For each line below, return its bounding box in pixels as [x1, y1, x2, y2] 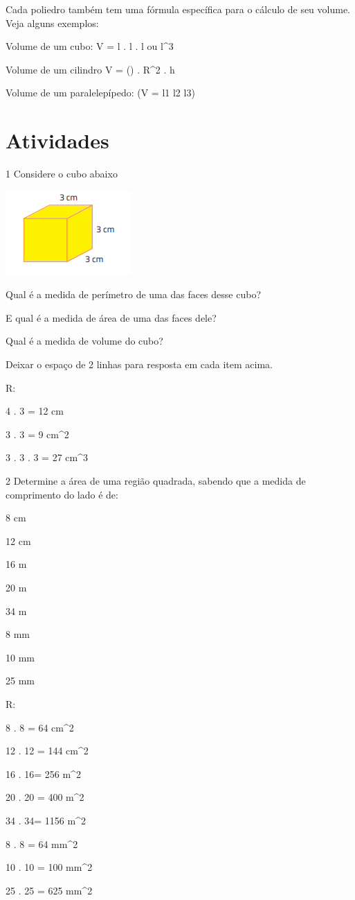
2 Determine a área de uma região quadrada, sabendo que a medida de [6, 474, 306, 488]
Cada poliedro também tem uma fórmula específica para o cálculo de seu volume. [6, 2, 351, 16]
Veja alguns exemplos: [6, 15, 99, 30]
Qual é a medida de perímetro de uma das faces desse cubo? [6, 287, 261, 302]
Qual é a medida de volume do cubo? [6, 334, 163, 348]
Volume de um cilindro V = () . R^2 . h [6, 62, 175, 76]
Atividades [6, 126, 109, 155]
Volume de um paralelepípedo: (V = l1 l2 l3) [6, 85, 195, 100]
